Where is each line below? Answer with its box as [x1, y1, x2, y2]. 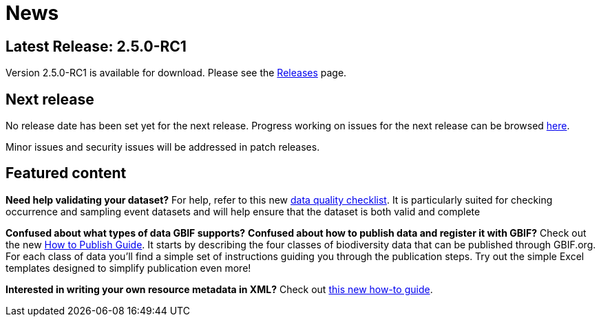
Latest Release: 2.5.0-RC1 [6, 37, 187, 55]
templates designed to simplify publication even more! [6, 261, 251, 274]
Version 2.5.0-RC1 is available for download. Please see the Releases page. [6, 67, 347, 79]
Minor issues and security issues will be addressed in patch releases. [6, 141, 320, 153]
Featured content [6, 164, 127, 182]
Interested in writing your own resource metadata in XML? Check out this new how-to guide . [6, 283, 433, 295]
